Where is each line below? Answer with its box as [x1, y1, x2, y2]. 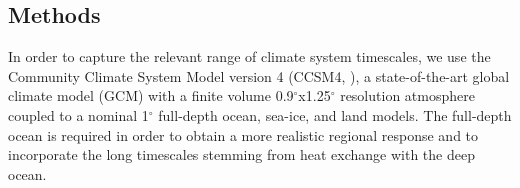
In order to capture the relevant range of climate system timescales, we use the [8, 46, 491, 67]
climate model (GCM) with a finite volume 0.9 [8, 85, 294, 106]
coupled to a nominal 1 [8, 104, 149, 125]
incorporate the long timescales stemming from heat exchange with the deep [8, 144, 475, 165]
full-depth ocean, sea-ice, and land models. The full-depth [158, 104, 512, 125]
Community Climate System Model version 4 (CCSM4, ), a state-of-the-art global [8, 65, 510, 86]
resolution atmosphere [340, 85, 475, 106]
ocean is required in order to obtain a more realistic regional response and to [8, 124, 479, 145]
